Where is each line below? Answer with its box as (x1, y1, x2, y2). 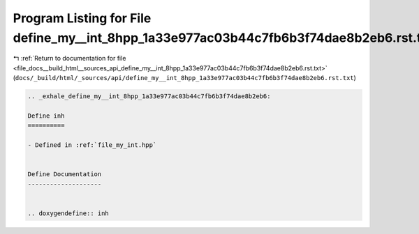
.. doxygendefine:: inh (27, 209, 110, 217)
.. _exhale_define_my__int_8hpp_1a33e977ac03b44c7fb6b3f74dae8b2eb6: (27, 93, 271, 100)
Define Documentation (27, 171, 102, 178)
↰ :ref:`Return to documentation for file (13, 54, 126, 63)
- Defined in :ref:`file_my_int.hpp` (27, 141, 157, 149)
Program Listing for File (13, 10, 152, 26)
